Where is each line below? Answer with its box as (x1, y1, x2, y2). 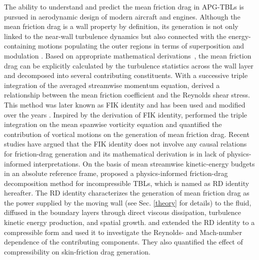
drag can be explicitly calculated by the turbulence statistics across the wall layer (4, 60, 253, 70)
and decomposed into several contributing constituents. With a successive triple (4, 70, 248, 80)
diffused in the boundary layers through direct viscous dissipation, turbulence (4, 207, 241, 217)
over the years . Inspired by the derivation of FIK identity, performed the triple (4, 109, 247, 119)
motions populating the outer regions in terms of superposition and (38, 40, 244, 51)
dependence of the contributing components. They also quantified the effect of (4, 236, 243, 247)
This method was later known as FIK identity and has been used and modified (4, 99, 245, 109)
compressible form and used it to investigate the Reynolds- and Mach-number (4, 226, 242, 237)
